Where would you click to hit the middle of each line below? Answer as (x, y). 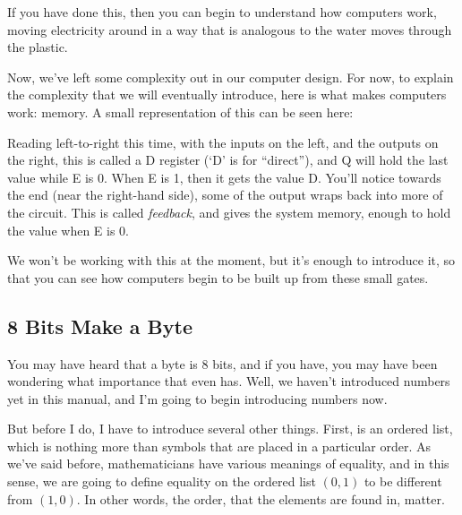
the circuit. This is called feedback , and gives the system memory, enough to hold (229, 212)
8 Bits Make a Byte (100, 326)
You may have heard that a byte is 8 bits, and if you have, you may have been (222, 363)
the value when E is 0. (68, 230)
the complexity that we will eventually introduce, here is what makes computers (227, 94)
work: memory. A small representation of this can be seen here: (180, 112)
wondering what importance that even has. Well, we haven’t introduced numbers (229, 381)
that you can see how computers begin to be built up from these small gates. (218, 277)
